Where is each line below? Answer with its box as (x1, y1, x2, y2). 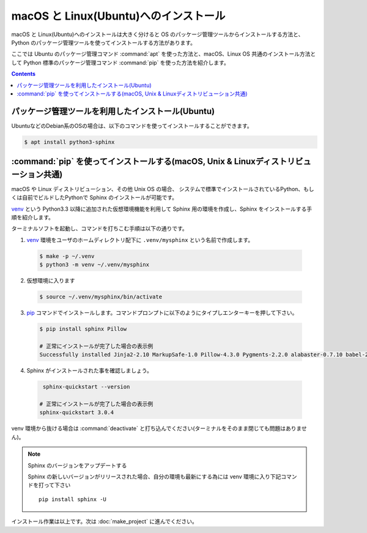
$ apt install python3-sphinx (24, 138, 115, 145)
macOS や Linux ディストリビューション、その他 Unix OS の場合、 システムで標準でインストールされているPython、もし (11, 185, 314, 192)
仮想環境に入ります (26, 277, 75, 284)
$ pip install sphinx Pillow (39, 325, 127, 333)
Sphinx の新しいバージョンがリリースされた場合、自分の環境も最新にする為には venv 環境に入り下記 (28, 473, 281, 480)
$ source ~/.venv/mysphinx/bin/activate (39, 293, 162, 300)
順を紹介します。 (11, 214, 54, 221)
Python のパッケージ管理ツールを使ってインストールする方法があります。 (11, 39, 196, 46)
